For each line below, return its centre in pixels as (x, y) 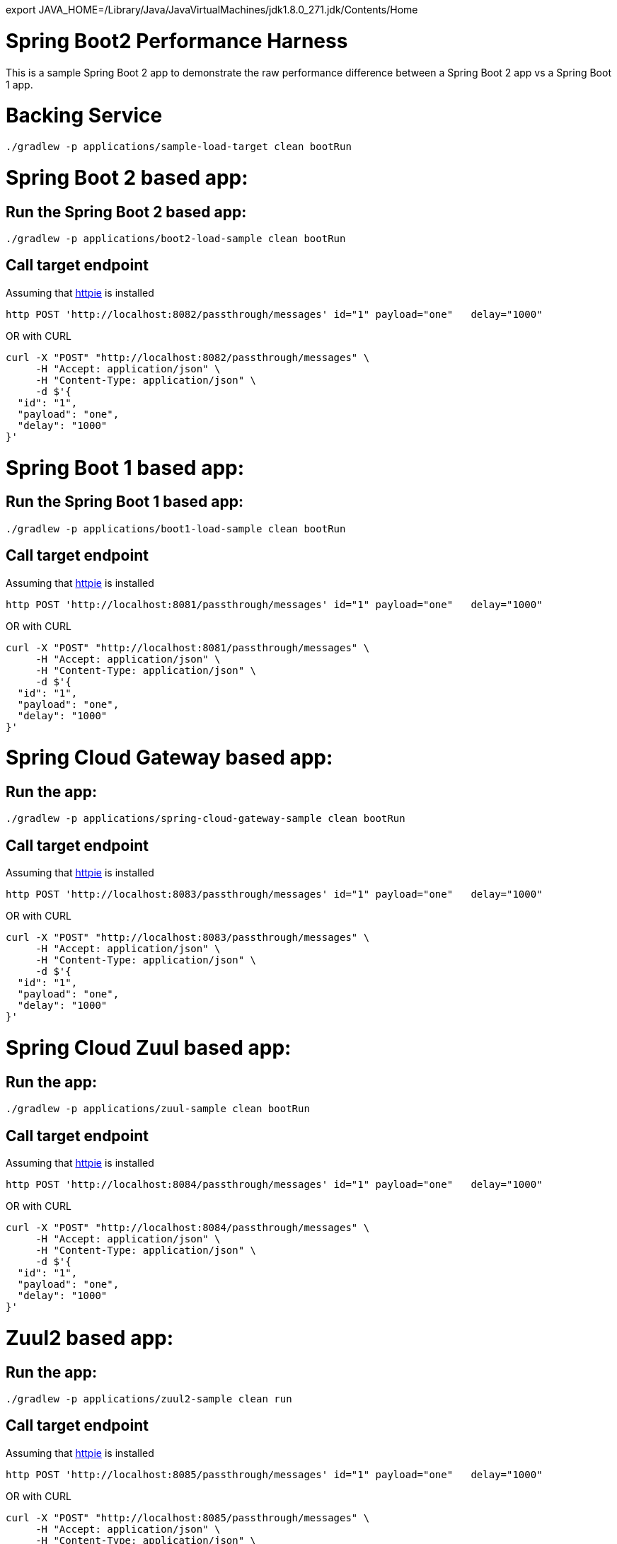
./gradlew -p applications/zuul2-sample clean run (149, 1399)
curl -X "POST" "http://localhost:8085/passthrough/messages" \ (188, 1517)
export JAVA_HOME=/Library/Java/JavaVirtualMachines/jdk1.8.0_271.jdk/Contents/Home (212, 10)
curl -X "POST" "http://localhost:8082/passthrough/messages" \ (188, 357)
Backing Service (84, 116)
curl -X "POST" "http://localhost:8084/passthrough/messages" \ (188, 1228)
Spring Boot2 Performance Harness (177, 41)
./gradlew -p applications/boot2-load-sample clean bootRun (176, 238)
